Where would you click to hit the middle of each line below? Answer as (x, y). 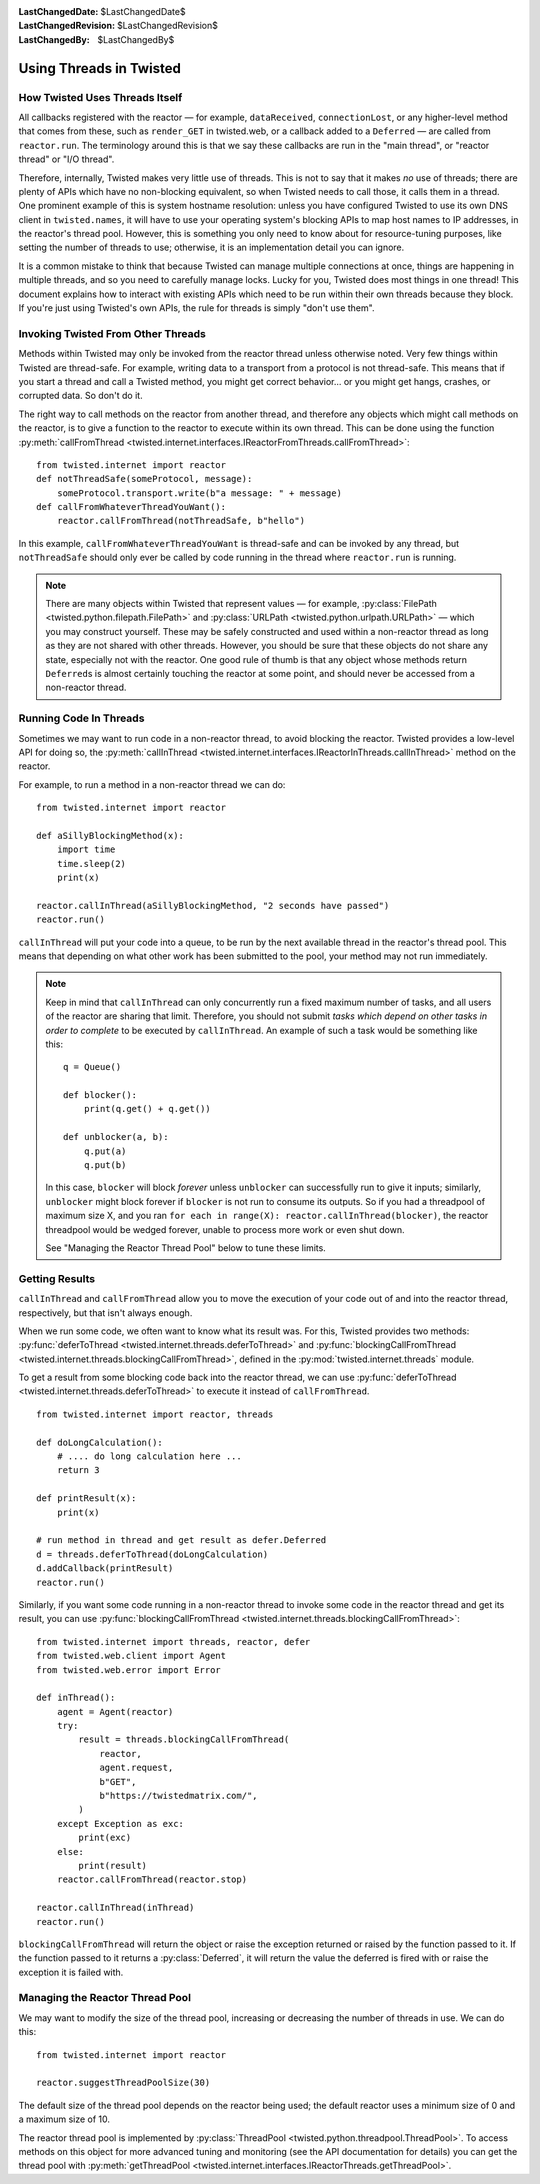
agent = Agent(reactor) (115, 1711)
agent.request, (136, 1768)
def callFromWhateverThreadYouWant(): (131, 507)
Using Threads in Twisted (100, 68)
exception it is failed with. (71, 1972)
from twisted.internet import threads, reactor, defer (173, 1641)
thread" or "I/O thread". (66, 159)
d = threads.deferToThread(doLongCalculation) (152, 1554)
